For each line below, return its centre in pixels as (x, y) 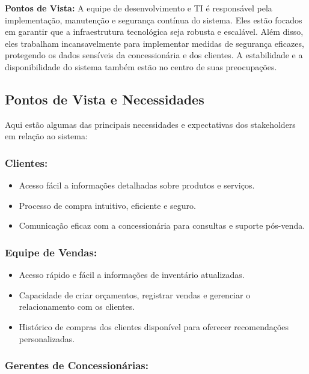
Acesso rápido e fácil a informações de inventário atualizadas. (132, 275)
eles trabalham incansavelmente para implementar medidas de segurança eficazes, (154, 43)
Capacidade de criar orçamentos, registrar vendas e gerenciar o (135, 294)
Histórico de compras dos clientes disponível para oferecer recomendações (154, 326)
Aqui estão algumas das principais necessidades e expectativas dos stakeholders (150, 124)
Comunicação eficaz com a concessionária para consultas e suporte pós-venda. (162, 225)
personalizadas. (47, 338)
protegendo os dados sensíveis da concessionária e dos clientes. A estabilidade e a (154, 55)
